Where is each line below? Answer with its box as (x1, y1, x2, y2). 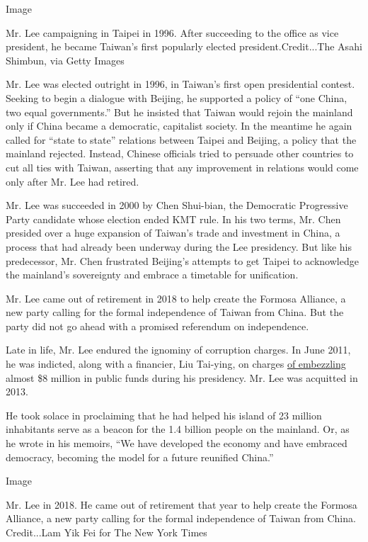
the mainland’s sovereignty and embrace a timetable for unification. (6, 267, 299, 282)
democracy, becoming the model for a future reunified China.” (6, 449, 274, 464)
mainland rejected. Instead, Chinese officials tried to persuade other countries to (6, 146, 354, 161)
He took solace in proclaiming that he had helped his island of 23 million (6, 407, 322, 422)
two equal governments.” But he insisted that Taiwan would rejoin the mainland (6, 104, 353, 119)
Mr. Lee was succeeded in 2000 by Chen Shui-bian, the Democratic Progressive (6, 198, 348, 213)
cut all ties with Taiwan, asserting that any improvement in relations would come (6, 159, 359, 174)
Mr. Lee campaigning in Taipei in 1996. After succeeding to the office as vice (6, 25, 339, 40)
